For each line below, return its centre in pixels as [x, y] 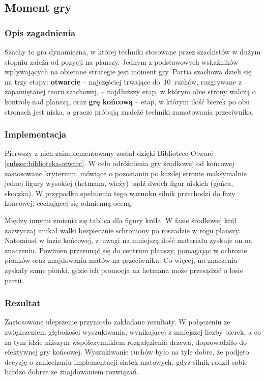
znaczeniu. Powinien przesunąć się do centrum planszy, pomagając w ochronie [126, 250]
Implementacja [36, 134]
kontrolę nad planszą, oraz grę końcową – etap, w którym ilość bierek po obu [127, 101]
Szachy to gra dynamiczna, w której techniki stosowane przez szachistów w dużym [133, 51]
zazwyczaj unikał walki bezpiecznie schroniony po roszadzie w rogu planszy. [123, 230]
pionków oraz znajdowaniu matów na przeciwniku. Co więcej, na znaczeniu [121, 260]
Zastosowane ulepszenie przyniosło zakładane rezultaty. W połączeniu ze [117, 322]
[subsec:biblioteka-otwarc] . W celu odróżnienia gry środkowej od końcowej [120, 163]
